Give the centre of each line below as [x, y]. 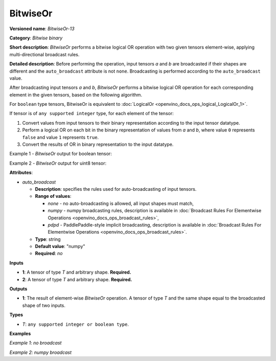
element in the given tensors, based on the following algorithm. [76, 95]
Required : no [49, 254]
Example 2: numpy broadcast [40, 352]
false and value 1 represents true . [61, 137]
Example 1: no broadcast [36, 343]
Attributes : [21, 173]
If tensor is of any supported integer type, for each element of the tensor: [91, 114]
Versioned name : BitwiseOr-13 [42, 29]
